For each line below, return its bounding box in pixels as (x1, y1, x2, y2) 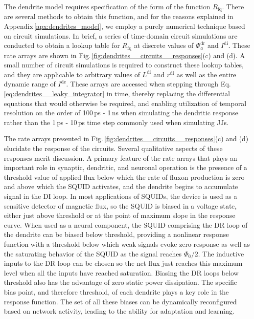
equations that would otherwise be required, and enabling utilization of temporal (4, 98, 247, 108)
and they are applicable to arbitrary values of (4, 69, 140, 79)
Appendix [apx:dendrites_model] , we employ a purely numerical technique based (4, 21, 245, 31)
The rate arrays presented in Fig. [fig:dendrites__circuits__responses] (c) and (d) (4, 133, 249, 144)
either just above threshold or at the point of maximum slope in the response (4, 210, 235, 220)
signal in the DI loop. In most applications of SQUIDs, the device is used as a (4, 191, 237, 201)
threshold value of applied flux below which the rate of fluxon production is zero (4, 171, 245, 182)
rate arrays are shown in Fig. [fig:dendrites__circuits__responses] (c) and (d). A (4, 50, 245, 60)
